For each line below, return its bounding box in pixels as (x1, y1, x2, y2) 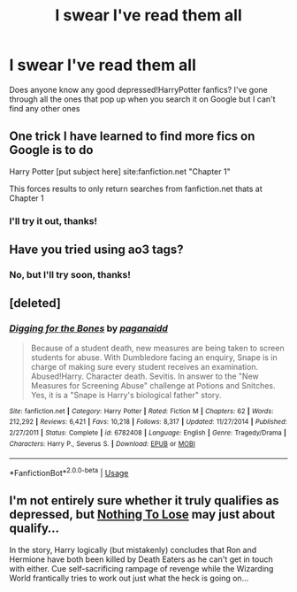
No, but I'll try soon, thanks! (9, 268, 131, 281)
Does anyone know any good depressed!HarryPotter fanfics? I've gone (9, 84, 268, 95)
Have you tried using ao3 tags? (9, 242, 184, 258)
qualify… (9, 521, 60, 536)
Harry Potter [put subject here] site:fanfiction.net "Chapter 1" (9, 165, 232, 177)
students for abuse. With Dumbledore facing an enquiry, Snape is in (30, 351, 278, 363)
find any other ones (9, 103, 80, 113)
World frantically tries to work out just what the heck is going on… (9, 573, 249, 583)
